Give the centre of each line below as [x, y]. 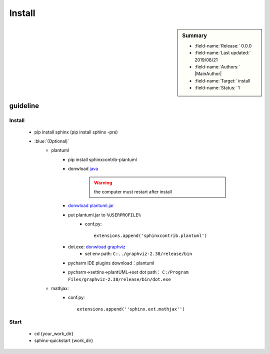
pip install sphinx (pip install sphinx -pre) [76, 132]
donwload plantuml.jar [91, 205]
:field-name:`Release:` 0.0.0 [223, 45]
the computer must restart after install [133, 192]
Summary [195, 35]
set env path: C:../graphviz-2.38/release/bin [139, 254]
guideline [24, 106]
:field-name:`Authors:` [217, 66]
